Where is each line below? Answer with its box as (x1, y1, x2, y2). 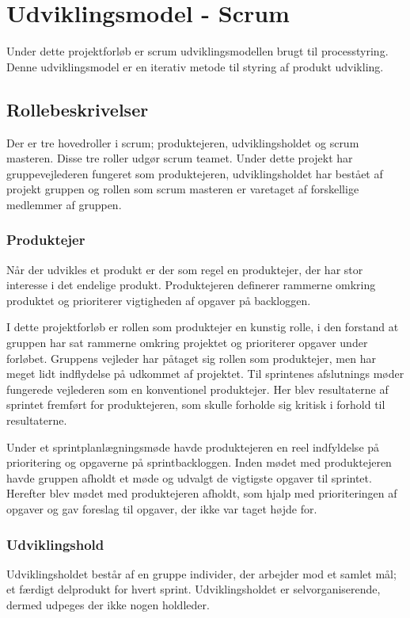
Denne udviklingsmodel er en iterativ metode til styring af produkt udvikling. (6, 58, 384, 74)
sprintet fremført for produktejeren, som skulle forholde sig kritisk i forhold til (6, 396, 385, 413)
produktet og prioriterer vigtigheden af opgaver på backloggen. (6, 292, 311, 308)
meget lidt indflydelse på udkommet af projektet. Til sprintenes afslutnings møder (6, 365, 404, 382)
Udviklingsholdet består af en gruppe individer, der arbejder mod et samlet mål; (6, 565, 397, 582)
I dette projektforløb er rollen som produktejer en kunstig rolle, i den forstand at (6, 319, 399, 335)
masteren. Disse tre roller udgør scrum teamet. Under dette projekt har (6, 150, 353, 166)
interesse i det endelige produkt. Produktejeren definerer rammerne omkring (6, 277, 376, 293)
